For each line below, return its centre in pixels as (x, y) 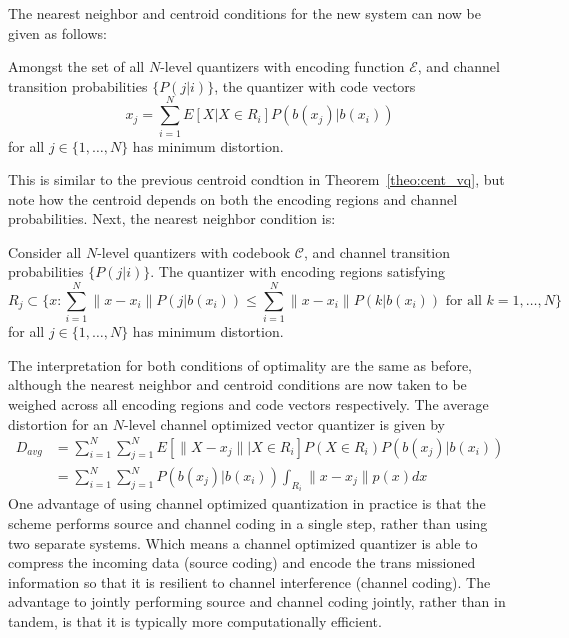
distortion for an (58, 423)
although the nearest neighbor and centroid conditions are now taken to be (237, 384)
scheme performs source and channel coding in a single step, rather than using (248, 523)
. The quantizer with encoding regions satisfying (297, 271)
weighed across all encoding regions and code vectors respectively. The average (248, 403)
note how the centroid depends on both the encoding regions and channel (233, 198)
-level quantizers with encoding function (282, 66)
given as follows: (57, 32)
